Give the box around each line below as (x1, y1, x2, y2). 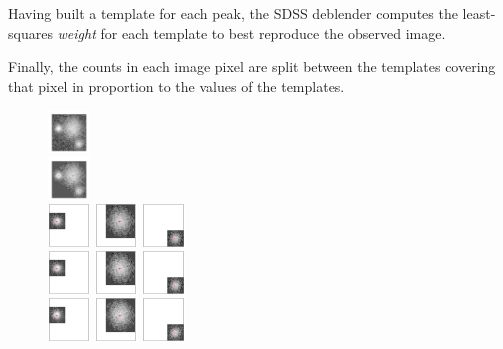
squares (8, 22, 53, 43)
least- (462, 3, 496, 23)
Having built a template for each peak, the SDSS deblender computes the (8, 3, 458, 23)
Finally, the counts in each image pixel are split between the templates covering (8, 56, 496, 77)
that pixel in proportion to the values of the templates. (8, 75, 345, 96)
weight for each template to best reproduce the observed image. (57, 22, 446, 43)
